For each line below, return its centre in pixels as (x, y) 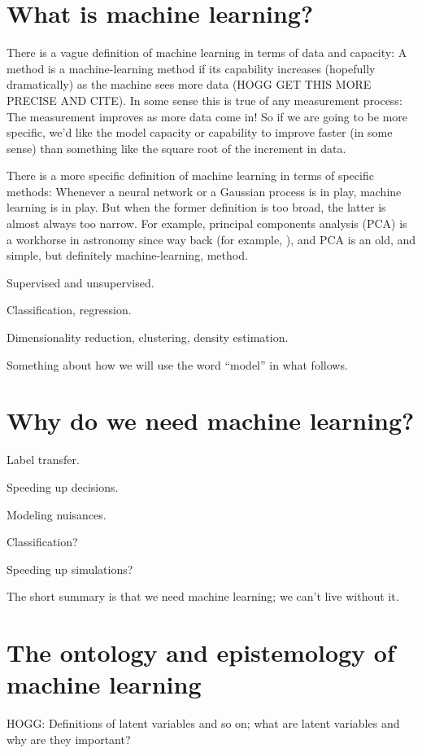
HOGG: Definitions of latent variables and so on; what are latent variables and (203, 723)
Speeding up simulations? (70, 569)
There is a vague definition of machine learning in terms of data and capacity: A (207, 53)
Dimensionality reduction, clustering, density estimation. (148, 337)
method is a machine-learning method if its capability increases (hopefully (191, 68)
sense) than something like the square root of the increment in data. (176, 148)
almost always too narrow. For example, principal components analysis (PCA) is (207, 223)
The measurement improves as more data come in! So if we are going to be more (207, 116)
